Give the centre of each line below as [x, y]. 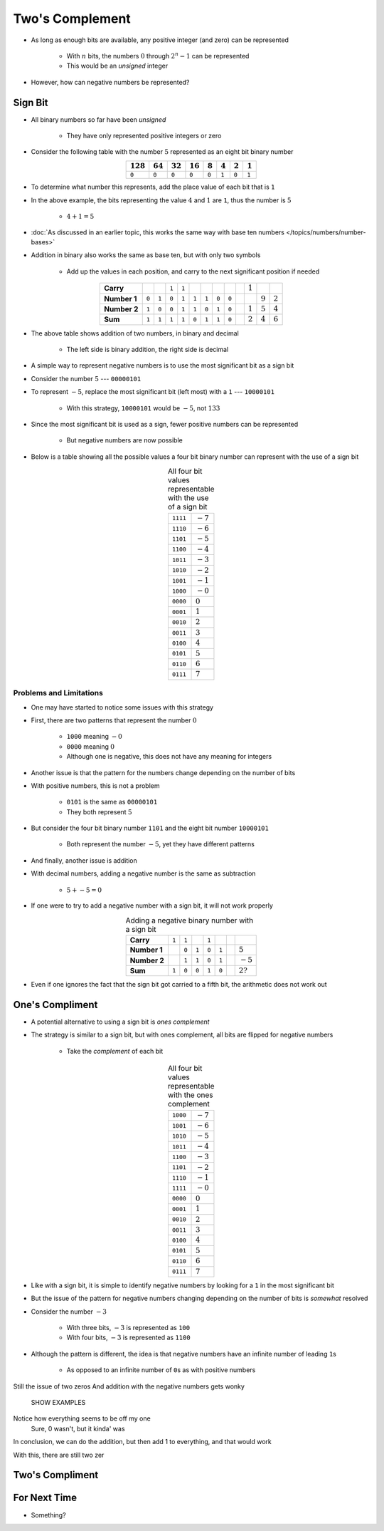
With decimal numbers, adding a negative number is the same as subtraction [143, 873]
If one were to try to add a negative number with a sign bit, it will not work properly [152, 905]
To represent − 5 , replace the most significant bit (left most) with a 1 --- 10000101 [153, 392]
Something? [49, 1515]
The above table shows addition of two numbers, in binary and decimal [135, 333]
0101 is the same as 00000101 [112, 802]
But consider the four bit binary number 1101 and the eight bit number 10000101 [150, 828]
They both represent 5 [100, 811]
